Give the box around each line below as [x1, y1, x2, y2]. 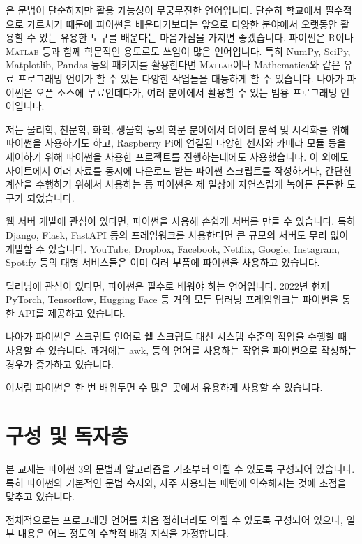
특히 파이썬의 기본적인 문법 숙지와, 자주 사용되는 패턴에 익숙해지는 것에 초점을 [6, 475, 347, 490]
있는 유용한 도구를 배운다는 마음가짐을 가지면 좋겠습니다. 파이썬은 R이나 [38, 30, 354, 45]
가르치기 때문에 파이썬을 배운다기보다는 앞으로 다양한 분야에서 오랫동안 [27, 16, 338, 31]
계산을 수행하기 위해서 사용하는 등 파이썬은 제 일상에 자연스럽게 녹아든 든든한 [6, 177, 344, 191]
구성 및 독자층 [6, 421, 129, 450]
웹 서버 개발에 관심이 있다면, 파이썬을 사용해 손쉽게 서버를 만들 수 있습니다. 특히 [6, 214, 356, 228]
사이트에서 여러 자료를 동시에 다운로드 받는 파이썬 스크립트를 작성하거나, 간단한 [6, 163, 352, 177]
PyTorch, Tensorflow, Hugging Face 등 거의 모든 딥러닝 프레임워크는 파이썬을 [6, 292, 339, 307]
